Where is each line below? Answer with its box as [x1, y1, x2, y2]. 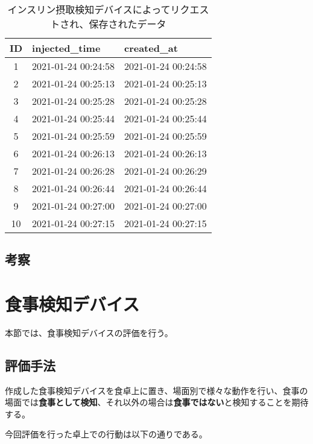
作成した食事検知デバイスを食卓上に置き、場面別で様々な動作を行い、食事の [5, 384, 308, 396]
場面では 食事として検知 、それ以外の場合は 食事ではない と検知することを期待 [5, 396, 309, 408]
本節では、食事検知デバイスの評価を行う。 [5, 326, 173, 339]
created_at [124, 41, 178, 55]
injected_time [32, 41, 101, 55]
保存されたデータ [89, 17, 166, 31]
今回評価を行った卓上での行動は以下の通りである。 [5, 428, 207, 440]
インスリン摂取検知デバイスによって [7, 2, 171, 16]
